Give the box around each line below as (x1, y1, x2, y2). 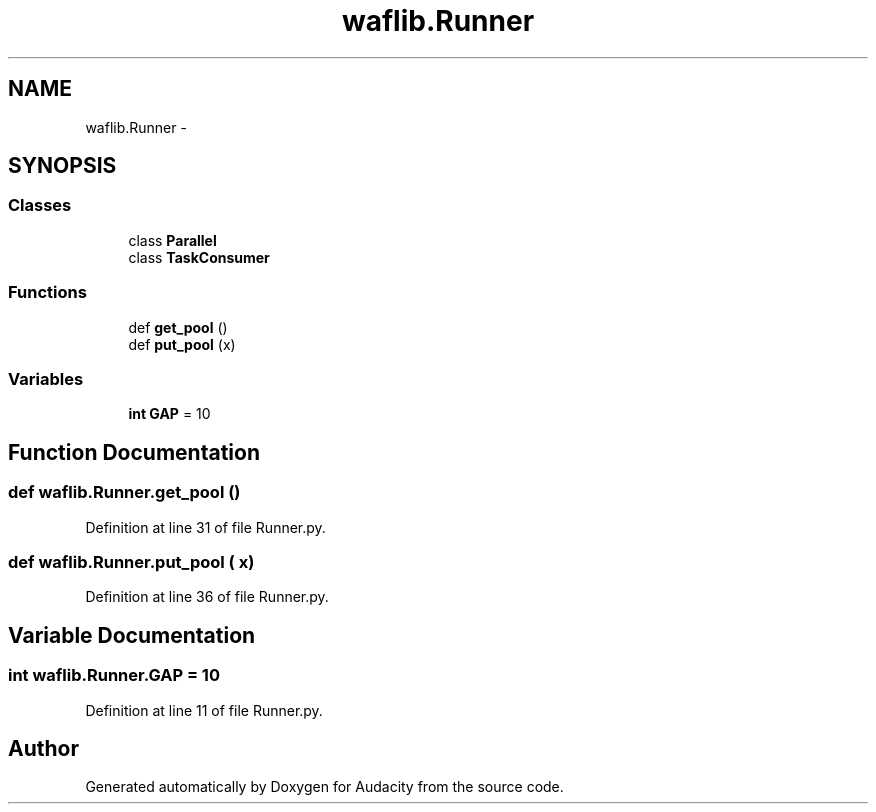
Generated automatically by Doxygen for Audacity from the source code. (85, 778, 564, 796)
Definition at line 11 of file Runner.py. (85, 701, 323, 719)
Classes (8, 195, 72, 216)
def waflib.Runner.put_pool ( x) (8, 551, 255, 572)
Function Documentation (8, 439, 260, 465)
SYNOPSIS (8, 153, 117, 179)
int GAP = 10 (128, 405, 211, 423)
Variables (8, 368, 84, 389)
